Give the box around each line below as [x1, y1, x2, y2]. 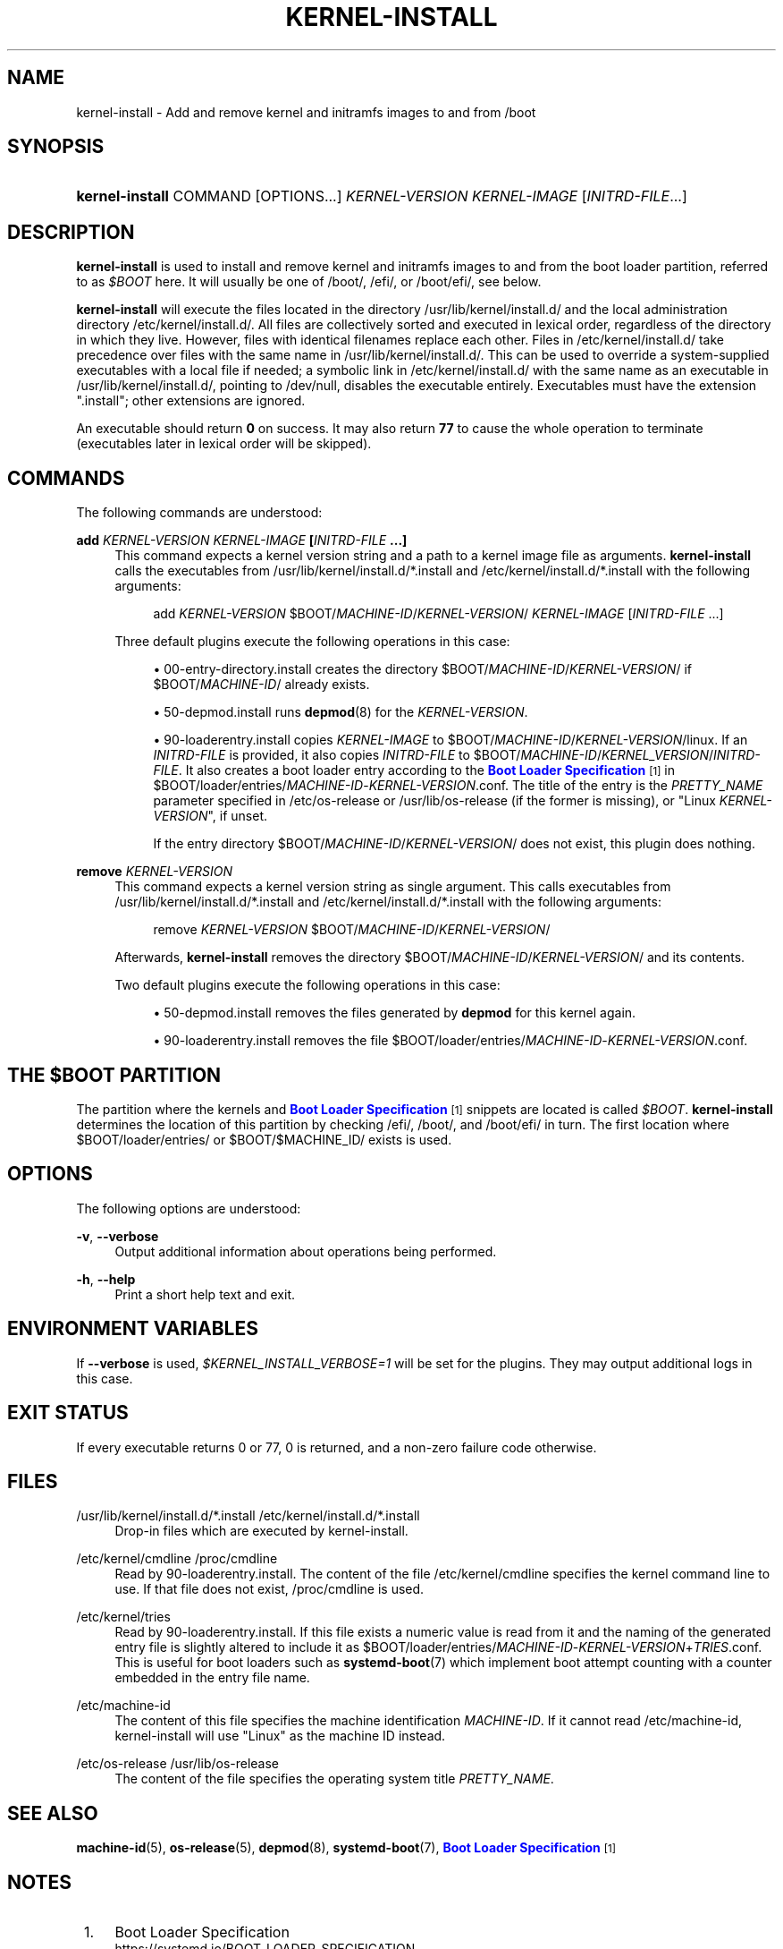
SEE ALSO [7, 1801, 98, 1825]
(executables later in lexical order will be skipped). [76, 436, 372, 452]
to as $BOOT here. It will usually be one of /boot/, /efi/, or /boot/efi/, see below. [76, 274, 542, 290]
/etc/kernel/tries [76, 1609, 171, 1625]
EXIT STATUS [7, 1401, 129, 1425]
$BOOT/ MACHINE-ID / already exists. [153, 677, 370, 693]
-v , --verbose [76, 1228, 159, 1244]
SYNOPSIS [7, 135, 105, 158]
